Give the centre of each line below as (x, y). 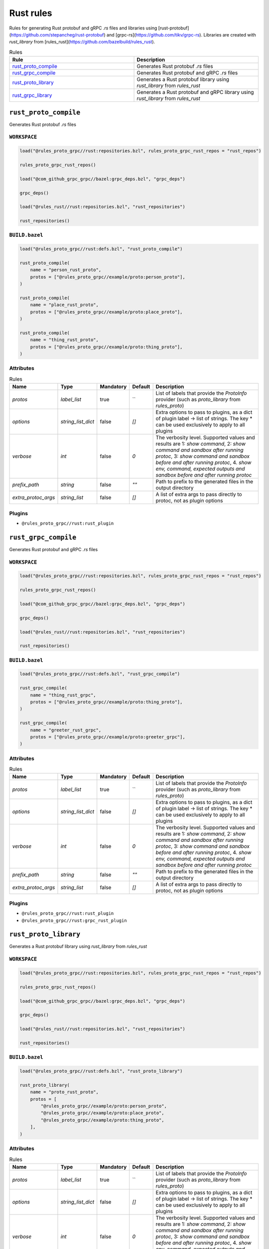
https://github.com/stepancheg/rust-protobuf (57, 34)
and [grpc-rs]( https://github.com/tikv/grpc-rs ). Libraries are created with (181, 34)
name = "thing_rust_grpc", (63, 695)
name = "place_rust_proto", (65, 305)
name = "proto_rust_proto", (65, 1092)
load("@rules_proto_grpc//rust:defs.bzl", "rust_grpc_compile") (100, 674)
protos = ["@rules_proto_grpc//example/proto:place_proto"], (106, 312)
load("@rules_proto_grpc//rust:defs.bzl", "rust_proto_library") (101, 1071)
